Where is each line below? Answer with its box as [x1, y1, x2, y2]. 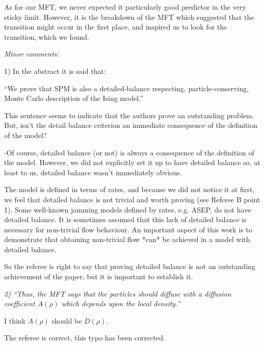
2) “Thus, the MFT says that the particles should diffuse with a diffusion [4, 288, 231, 299]
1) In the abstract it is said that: [4, 65, 106, 76]
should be [51, 315, 82, 326]
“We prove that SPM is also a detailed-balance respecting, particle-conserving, [4, 83, 249, 93]
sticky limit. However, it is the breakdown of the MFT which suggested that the [4, 11, 254, 22]
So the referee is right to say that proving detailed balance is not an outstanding [4, 261, 255, 272]
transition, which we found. [4, 31, 89, 42]
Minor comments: [4, 48, 59, 59]
